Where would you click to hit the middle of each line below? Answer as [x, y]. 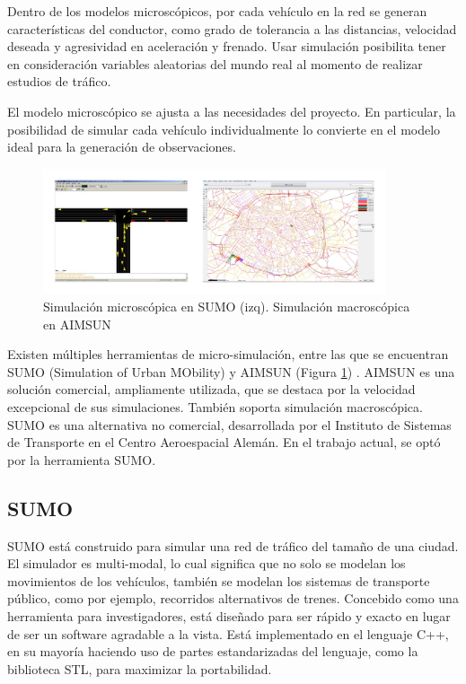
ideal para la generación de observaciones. [122, 147]
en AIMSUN [77, 324]
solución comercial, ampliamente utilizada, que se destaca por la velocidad [211, 389]
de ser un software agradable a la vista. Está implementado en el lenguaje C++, [228, 633]
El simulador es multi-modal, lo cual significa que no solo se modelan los [207, 563]
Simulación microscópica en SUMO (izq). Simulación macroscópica [227, 307]
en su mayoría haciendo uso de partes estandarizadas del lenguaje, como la [213, 651]
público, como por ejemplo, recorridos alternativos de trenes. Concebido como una [233, 598]
